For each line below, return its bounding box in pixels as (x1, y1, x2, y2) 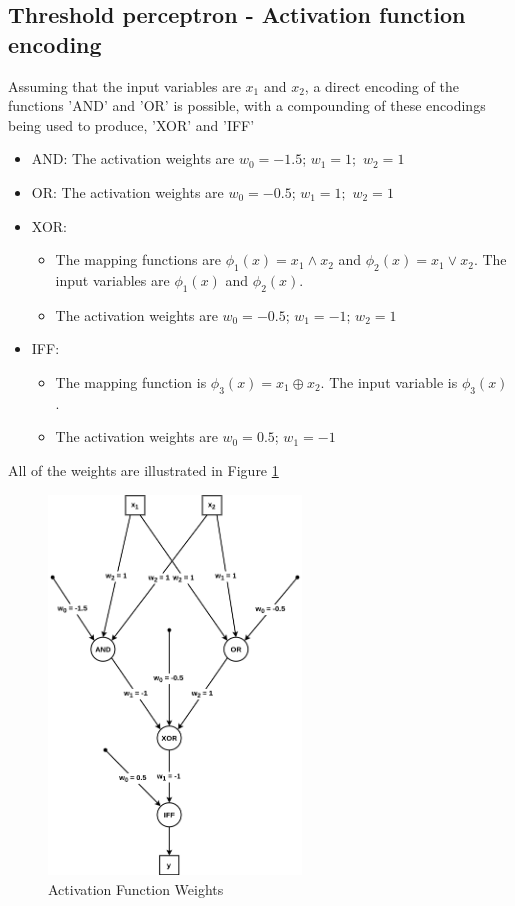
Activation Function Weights (48, 878, 224, 899)
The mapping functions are (55, 249, 222, 270)
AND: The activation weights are (31, 148, 235, 169)
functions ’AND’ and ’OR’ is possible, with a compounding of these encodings (8, 95, 486, 116)
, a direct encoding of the (304, 75, 459, 96)
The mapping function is (55, 371, 207, 392)
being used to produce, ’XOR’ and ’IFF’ (8, 114, 255, 135)
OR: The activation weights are (31, 181, 224, 202)
